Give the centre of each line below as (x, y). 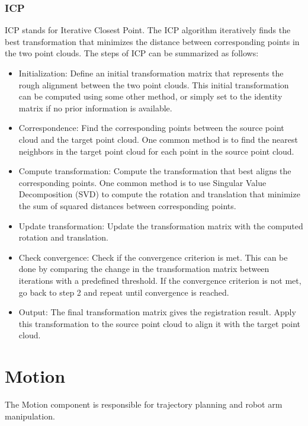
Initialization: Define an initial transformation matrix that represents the (151, 73)
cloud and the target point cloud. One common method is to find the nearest (158, 139)
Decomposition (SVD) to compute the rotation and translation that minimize (159, 194)
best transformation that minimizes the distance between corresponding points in (152, 41)
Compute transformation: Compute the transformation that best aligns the (155, 171)
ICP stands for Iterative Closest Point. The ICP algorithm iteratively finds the (148, 30)
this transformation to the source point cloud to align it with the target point (160, 323)
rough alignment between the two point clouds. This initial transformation (154, 84)
